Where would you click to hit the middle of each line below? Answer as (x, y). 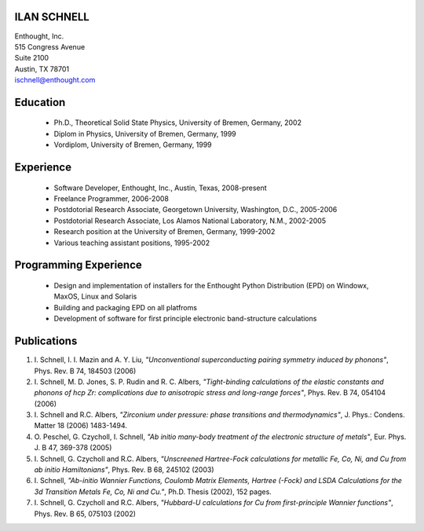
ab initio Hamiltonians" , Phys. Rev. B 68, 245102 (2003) (124, 470)
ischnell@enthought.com (55, 80)
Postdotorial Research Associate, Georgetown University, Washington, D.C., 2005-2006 (196, 210)
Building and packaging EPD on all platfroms (126, 307)
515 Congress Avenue (50, 46)
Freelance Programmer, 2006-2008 (111, 199)
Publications (46, 341)
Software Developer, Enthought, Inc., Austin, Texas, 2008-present (160, 188)
